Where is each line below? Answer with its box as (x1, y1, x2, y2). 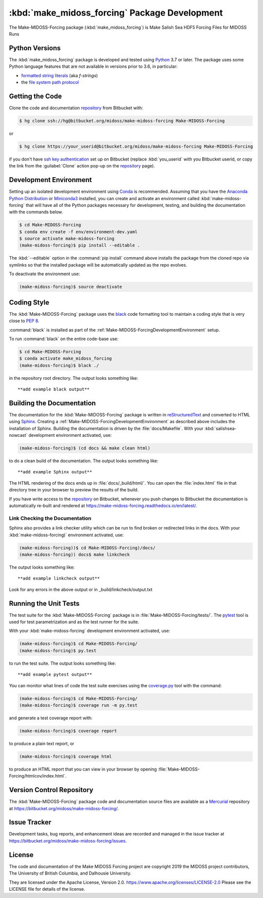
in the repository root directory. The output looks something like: (9, 375, 138, 381)
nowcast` (9, 432, 28, 438)
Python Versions (9, 44, 61, 52)
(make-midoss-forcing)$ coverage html (19, 754, 112, 759)
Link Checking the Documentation (9, 515, 92, 522)
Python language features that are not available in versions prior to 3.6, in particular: (9, 63, 178, 69)
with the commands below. (9, 209, 63, 215)
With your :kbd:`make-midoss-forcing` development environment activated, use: (9, 628, 170, 634)
